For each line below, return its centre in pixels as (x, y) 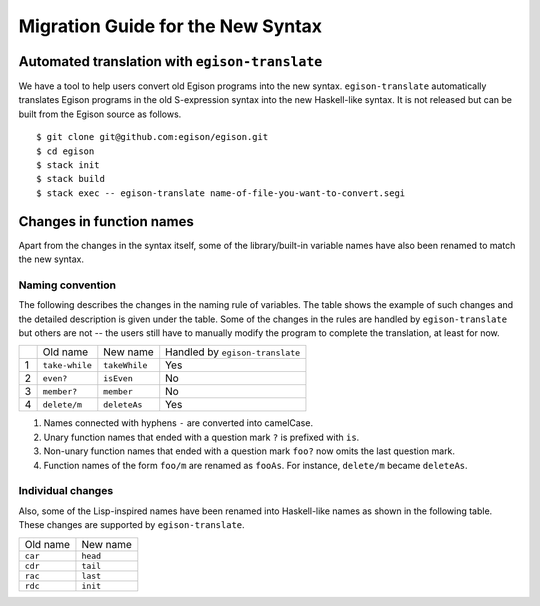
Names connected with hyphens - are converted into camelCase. (178, 423)
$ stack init (68, 165)
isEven (118, 378)
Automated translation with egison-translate (170, 61)
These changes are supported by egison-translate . (131, 525)
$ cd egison (65, 151)
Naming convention (67, 285)
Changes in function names (106, 221)
